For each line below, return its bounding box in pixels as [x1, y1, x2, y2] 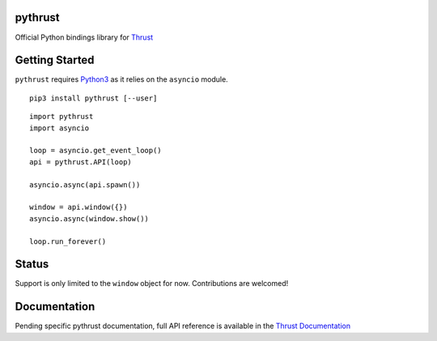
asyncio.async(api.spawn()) [29, 180, 141, 190]
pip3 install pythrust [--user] [29, 93, 158, 103]
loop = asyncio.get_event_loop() [29, 146, 162, 156]
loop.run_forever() [29, 237, 107, 246]
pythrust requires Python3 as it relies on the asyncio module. [15, 75, 228, 84]
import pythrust [29, 112, 94, 121]
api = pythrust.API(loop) [29, 157, 133, 166]
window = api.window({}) [29, 202, 128, 212]
